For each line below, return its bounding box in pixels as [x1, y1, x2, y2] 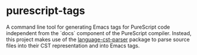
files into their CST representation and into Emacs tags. [6, 42, 140, 49]
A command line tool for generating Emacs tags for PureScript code [6, 23, 171, 30]
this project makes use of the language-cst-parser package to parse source [6, 36, 190, 43]
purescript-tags [6, 4, 85, 18]
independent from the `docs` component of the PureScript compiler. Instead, [6, 29, 192, 36]
